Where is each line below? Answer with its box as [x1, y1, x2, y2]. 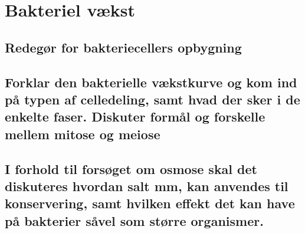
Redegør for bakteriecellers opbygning [5, 38, 242, 56]
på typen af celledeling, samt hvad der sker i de [5, 90, 300, 108]
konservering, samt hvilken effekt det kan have [5, 194, 295, 212]
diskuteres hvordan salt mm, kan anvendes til [5, 176, 288, 195]
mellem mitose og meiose [5, 124, 160, 143]
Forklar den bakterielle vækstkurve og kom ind [5, 73, 297, 91]
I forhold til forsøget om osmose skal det [5, 159, 257, 178]
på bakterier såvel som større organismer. [5, 211, 264, 229]
